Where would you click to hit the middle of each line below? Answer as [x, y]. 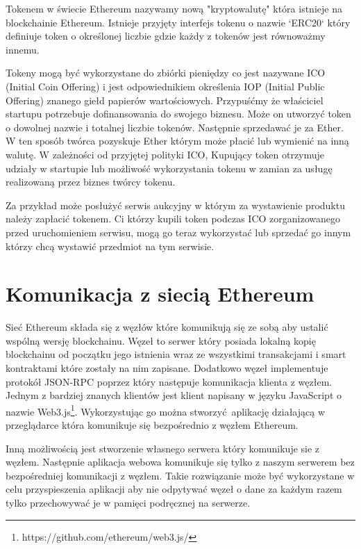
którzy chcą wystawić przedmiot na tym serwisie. [110, 246]
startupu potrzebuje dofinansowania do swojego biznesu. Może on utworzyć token [178, 114]
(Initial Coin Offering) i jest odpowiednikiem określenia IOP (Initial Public [165, 86]
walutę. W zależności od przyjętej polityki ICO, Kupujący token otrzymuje [165, 154]
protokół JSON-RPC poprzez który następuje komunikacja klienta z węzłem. [169, 381]
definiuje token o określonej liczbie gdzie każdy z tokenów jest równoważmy [166, 36]
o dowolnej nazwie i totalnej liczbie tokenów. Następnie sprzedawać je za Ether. [175, 127]
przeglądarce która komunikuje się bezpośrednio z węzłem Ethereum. [152, 425]
